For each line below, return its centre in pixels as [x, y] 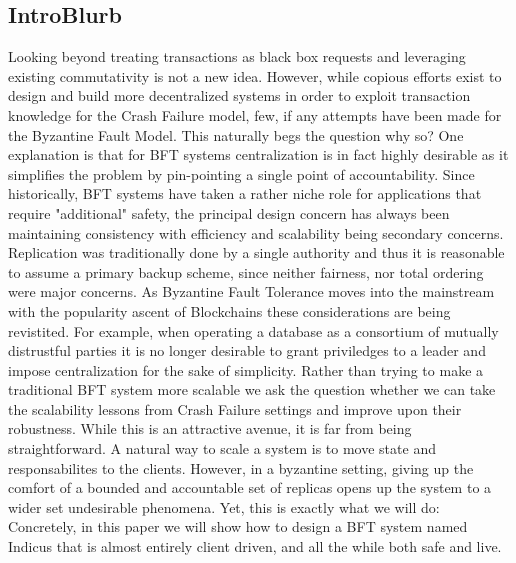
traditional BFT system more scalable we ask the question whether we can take [252, 389]
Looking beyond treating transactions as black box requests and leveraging [237, 56]
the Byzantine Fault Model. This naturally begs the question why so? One [236, 134]
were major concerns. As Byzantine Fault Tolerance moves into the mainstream [251, 291]
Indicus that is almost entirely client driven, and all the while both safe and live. [255, 546]
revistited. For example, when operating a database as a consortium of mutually [253, 330]
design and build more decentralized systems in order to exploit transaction [239, 95]
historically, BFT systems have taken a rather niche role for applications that [245, 193]
